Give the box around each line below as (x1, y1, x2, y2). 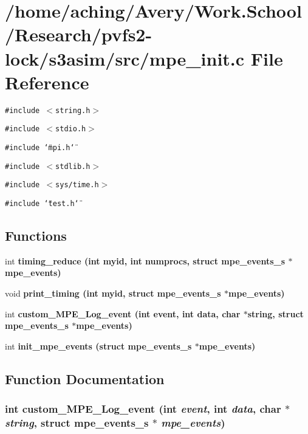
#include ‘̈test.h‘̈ (5, 199, 79, 208)
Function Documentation (5, 369, 165, 388)
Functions (5, 226, 67, 245)
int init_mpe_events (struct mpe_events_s (5, 339, 192, 352)
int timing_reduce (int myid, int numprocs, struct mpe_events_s (5, 254, 286, 267)
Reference (5, 69, 89, 94)
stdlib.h (55, 162, 91, 171)
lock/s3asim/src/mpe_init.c (5, 46, 245, 71)
